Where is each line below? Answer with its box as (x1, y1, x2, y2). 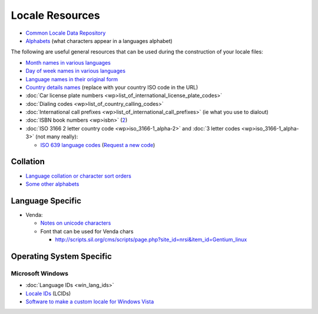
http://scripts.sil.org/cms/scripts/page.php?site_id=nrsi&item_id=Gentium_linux (55, 236, 247, 243)
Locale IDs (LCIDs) (25, 290, 71, 297)
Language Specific (11, 196, 82, 206)
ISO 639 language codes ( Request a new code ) (40, 141, 155, 148)
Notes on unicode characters (40, 219, 111, 226)
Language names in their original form (25, 75, 118, 82)
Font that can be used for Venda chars (40, 228, 134, 235)
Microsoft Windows (11, 269, 69, 278)
